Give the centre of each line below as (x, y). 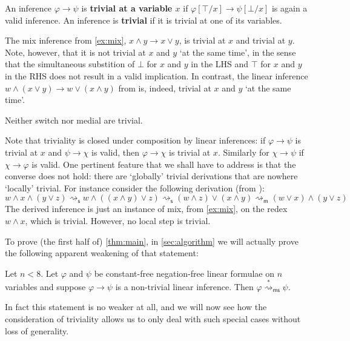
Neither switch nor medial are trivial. (74, 120)
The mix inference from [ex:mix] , (66, 40)
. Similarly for (243, 152)
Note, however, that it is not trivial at (75, 52)
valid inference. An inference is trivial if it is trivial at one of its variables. (144, 20)
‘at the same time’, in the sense (238, 52)
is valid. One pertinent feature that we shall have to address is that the (164, 164)
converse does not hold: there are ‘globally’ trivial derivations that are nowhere (151, 176)
